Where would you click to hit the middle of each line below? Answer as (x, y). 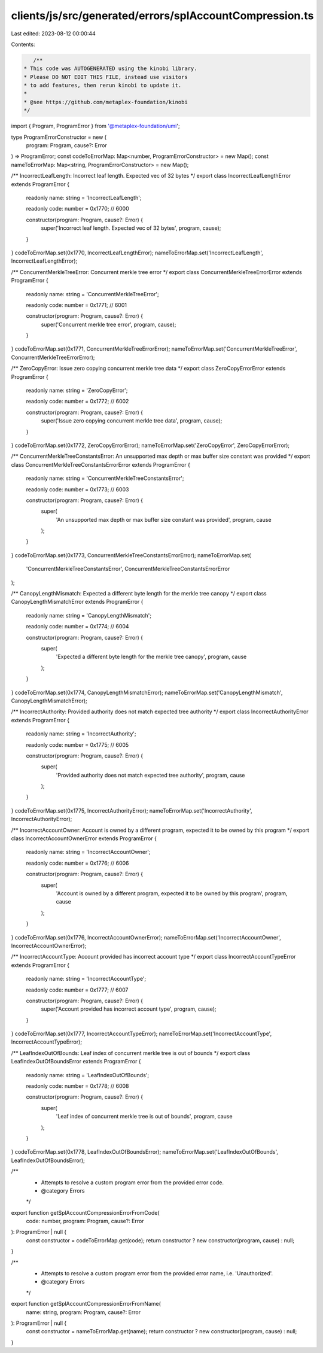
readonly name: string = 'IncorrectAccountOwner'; (88, 852)
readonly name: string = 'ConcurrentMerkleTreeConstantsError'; (105, 478)
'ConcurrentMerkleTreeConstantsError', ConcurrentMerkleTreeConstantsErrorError (128, 569)
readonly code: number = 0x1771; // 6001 (76, 305)
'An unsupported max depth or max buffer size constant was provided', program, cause (164, 519)
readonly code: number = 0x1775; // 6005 (77, 744)
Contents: (23, 44)
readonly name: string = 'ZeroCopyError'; (77, 390)
